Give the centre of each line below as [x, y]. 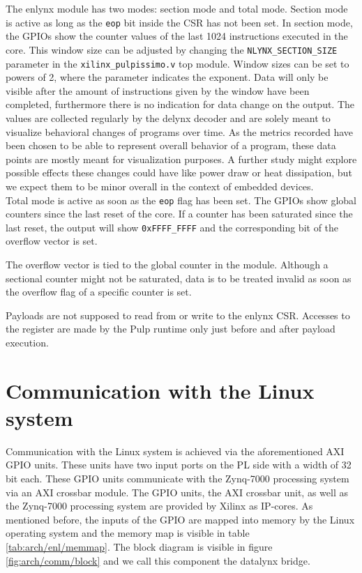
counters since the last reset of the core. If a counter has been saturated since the [179, 214]
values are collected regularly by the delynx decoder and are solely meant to [168, 117]
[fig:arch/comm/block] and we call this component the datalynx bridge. [158, 560]
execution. [27, 342]
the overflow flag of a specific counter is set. [99, 292]
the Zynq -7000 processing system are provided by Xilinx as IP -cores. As [159, 506]
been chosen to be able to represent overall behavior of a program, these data [171, 145]
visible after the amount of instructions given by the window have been [158, 90]
